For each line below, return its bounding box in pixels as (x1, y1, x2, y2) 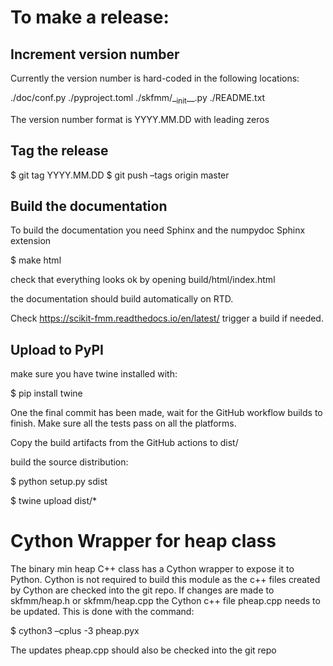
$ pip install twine (10, 387, 83, 400)
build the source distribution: (10, 456, 129, 468)
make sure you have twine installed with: (10, 368, 178, 380)
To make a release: (10, 6, 170, 29)
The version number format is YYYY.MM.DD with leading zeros (10, 113, 270, 125)
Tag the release (10, 142, 109, 160)
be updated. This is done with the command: (10, 606, 195, 618)
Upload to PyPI (10, 341, 104, 358)
